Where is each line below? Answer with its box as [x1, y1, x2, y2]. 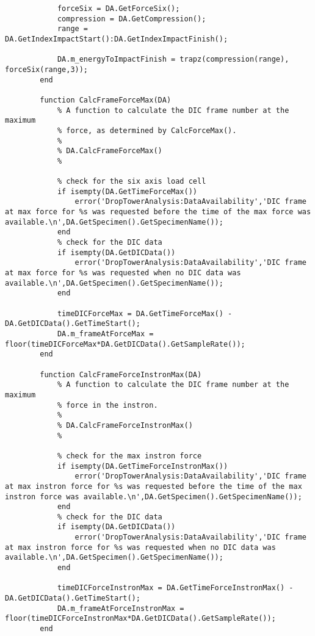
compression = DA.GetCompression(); [57, 14, 206, 23]
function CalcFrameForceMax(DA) [40, 95, 172, 104]
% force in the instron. [57, 400, 158, 410]
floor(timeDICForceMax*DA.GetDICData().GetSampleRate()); [5, 339, 245, 349]
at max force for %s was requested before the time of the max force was [5, 208, 311, 217]
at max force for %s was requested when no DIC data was [5, 269, 241, 278]
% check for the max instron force [57, 451, 202, 460]
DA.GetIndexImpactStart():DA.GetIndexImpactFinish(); [5, 34, 228, 43]
